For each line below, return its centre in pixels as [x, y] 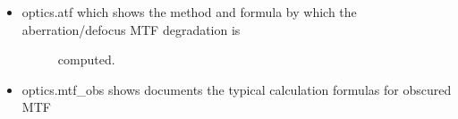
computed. [86, 59]
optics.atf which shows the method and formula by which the [189, 12]
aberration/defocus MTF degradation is [131, 29]
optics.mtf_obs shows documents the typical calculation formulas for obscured [237, 89]
